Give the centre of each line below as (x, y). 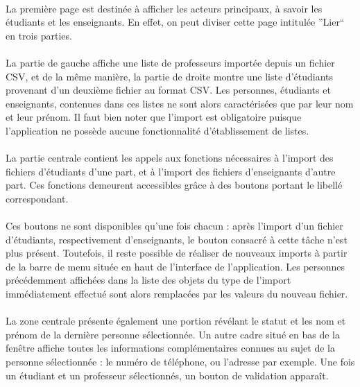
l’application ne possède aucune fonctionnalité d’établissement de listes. (157, 130)
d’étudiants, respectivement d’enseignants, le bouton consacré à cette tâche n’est (177, 239)
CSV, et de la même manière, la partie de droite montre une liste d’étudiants (169, 76)
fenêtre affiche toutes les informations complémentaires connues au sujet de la (170, 348)
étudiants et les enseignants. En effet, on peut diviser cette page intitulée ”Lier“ (175, 22)
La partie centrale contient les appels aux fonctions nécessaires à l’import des (170, 158)
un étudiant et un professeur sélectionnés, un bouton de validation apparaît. (167, 375)
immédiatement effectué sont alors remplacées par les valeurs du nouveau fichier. (177, 294)
